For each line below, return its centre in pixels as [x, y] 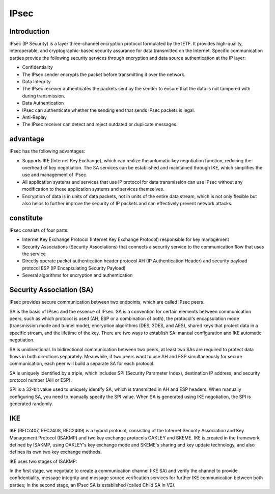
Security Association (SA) [51, 290]
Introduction [30, 31]
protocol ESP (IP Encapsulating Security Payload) [74, 268]
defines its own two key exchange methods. [56, 452]
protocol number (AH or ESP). [41, 380]
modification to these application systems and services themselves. [93, 189]
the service [34, 254]
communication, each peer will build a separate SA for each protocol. [82, 364]
